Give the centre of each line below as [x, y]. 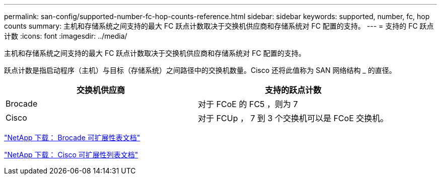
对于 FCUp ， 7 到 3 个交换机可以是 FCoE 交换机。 [293, 118]
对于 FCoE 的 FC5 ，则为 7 [248, 104]
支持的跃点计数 [293, 90]
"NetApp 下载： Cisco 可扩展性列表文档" [71, 155]
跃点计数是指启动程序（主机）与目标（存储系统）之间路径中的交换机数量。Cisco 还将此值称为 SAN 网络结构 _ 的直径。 [200, 70]
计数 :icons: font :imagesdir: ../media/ [66, 36]
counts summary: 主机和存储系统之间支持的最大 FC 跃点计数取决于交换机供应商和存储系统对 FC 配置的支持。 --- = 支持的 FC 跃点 [219, 26]
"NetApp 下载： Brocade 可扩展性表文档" [72, 138]
